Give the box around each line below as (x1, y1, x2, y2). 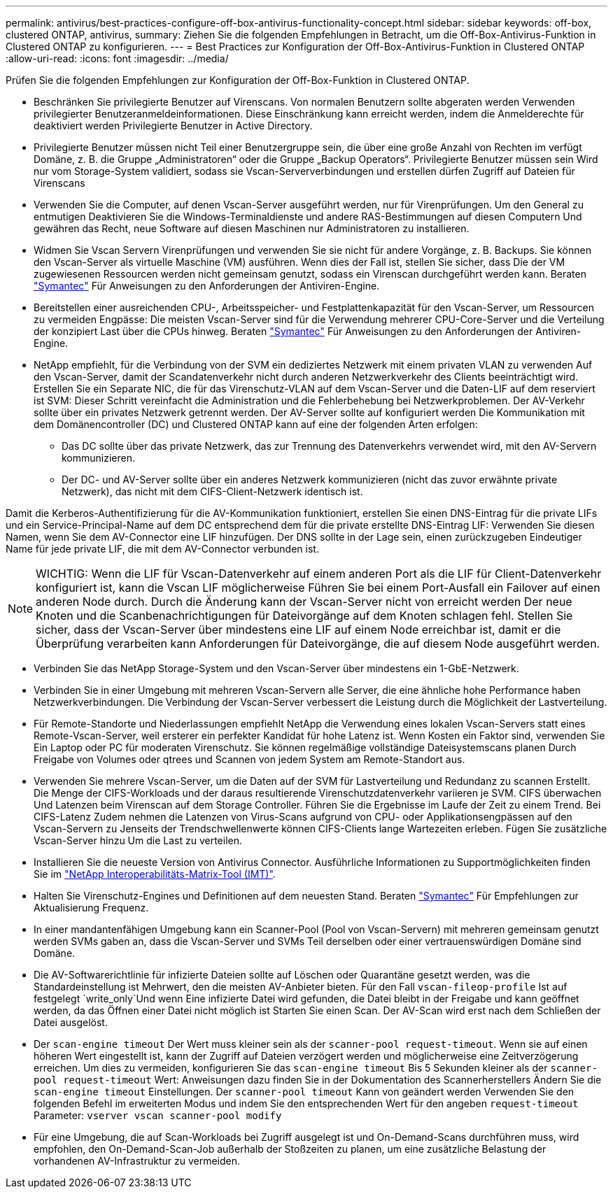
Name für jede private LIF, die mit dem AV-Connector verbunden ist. (6, 543, 319, 555)
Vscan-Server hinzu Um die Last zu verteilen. (34, 834, 243, 846)
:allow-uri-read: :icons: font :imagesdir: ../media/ (6, 52, 229, 64)
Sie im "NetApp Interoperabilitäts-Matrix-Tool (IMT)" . (34, 868, 276, 880)
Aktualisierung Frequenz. (34, 902, 149, 914)
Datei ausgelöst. (34, 1016, 108, 1028)
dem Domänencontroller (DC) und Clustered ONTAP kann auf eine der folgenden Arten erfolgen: (34, 418, 478, 430)
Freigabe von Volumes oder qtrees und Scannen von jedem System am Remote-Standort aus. (34, 753, 465, 765)
